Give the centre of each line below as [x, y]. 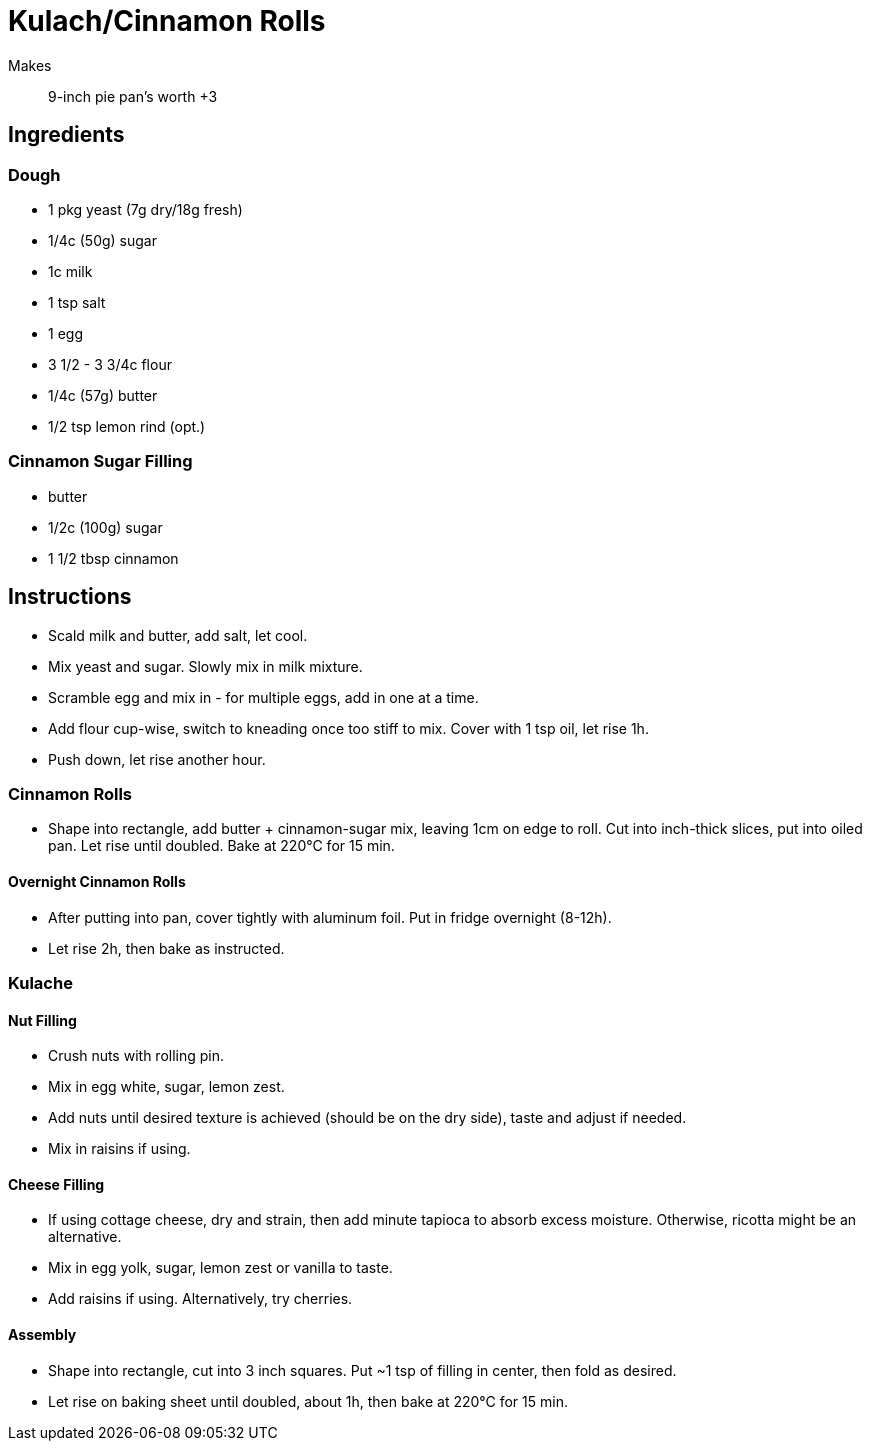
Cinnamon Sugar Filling [100, 461]
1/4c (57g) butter [103, 395]
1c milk [70, 271]
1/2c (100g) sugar [105, 527]
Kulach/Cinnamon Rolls [167, 21]
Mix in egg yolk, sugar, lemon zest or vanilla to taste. [220, 1268]
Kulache [40, 982]
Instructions [70, 597]
